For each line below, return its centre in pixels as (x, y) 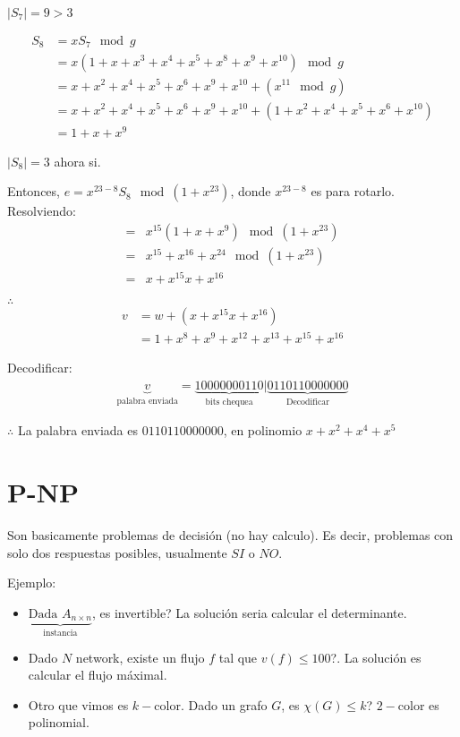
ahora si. (77, 161)
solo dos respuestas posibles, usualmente (117, 552)
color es (418, 704)
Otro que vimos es (78, 704)
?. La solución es (376, 657)
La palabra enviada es (77, 430)
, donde (251, 191)
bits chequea (229, 402)
